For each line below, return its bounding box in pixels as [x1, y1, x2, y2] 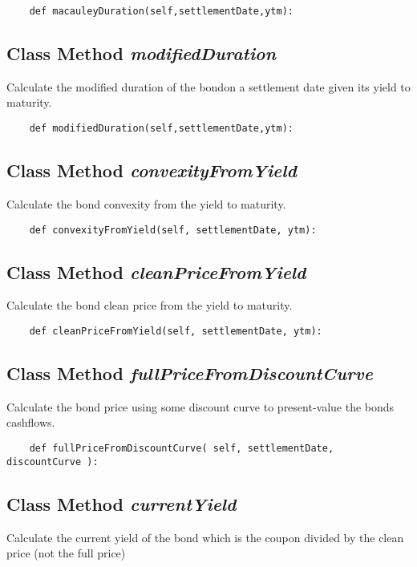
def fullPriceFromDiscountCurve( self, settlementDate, [29, 443, 334, 454]
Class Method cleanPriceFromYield [6, 259, 306, 284]
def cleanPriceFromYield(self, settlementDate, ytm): [29, 325, 322, 337]
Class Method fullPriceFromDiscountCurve [6, 361, 373, 385]
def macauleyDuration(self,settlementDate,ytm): [29, 6, 294, 17]
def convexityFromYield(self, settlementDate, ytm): [29, 224, 317, 236]
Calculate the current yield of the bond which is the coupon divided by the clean [6, 529, 404, 545]
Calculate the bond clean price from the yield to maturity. [6, 297, 293, 314]
